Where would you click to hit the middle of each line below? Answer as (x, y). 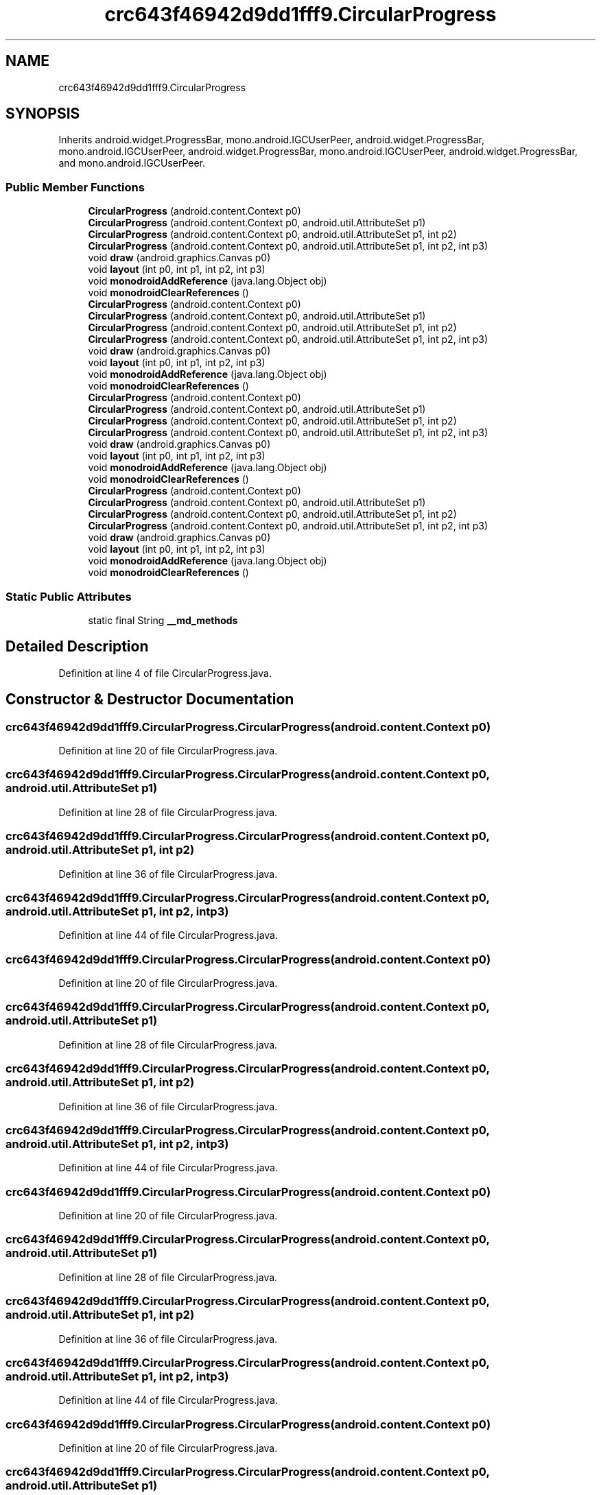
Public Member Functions (75, 187)
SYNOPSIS (43, 114)
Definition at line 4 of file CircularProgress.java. (165, 673)
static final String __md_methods (163, 620)
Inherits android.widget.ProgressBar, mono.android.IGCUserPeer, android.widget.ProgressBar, (271, 140)
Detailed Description (77, 647)
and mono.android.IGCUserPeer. (132, 163)
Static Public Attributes (69, 596)
